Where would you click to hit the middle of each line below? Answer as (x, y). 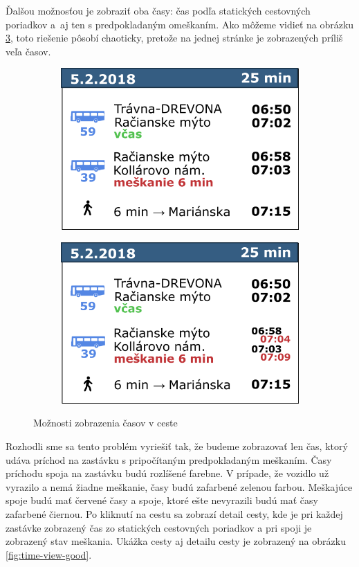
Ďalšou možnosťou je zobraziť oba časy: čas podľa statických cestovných (158, 10)
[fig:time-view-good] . (49, 554)
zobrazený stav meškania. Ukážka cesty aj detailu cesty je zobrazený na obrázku (176, 541)
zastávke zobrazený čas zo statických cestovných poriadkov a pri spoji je (159, 527)
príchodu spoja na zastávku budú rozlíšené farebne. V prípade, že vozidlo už (167, 473)
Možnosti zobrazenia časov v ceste (105, 423)
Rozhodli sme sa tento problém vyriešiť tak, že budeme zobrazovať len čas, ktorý (177, 445)
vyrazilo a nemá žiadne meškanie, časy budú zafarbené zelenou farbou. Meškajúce (179, 486)
